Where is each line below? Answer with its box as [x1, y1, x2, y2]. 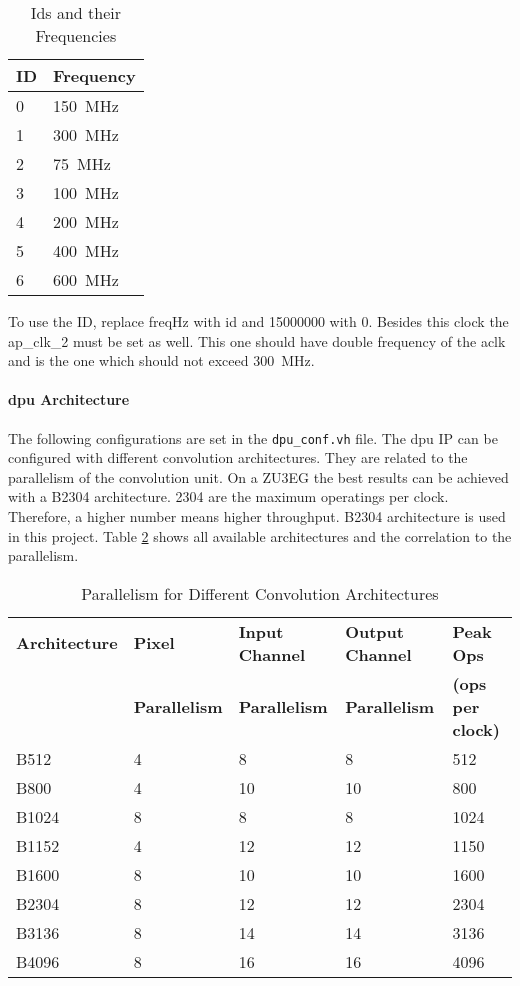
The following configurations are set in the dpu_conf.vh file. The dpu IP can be [8, 427, 498, 448]
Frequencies [35, 24, 117, 47]
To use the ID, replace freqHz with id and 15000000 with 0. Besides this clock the [8, 311, 509, 331]
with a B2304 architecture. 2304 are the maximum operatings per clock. [8, 486, 449, 507]
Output [345, 619, 404, 643]
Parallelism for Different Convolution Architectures [81, 581, 439, 605]
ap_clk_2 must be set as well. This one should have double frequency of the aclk [8, 330, 506, 351]
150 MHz [53, 94, 119, 117]
